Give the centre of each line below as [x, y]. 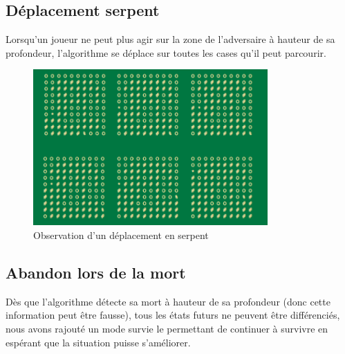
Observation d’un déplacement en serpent [121, 235]
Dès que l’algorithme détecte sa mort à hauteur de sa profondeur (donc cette [168, 301]
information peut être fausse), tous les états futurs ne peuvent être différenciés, [173, 315]
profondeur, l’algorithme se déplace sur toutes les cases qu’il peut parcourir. [166, 52]
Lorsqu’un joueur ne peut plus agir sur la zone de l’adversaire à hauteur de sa [170, 39]
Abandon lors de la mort [96, 272]
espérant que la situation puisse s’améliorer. [98, 342]
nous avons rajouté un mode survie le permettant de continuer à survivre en [167, 328]
